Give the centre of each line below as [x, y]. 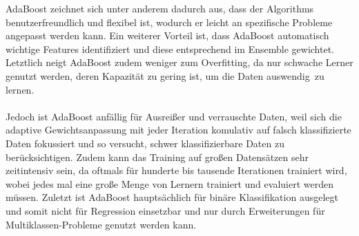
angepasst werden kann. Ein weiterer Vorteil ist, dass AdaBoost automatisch [167, 35]
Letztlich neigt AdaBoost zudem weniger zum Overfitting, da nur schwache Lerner [179, 62]
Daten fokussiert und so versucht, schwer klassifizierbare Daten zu [145, 143]
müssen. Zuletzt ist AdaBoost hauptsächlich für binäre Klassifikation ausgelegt [172, 197]
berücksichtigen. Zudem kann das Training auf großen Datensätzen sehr [157, 157]
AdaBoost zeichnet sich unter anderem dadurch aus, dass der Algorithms [160, 8]
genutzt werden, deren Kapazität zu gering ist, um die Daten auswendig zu [165, 75]
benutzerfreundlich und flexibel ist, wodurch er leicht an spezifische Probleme [169, 22]
